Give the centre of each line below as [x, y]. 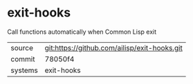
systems [24, 70]
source [22, 48]
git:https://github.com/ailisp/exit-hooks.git [114, 48]
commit [23, 59]
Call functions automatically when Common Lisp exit [82, 32]
